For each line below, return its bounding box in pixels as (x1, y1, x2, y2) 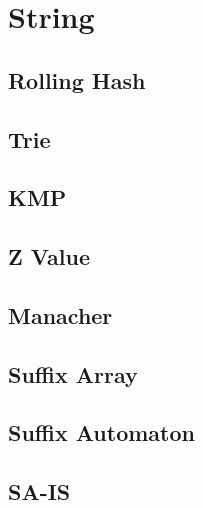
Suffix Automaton (8, 417, 195, 448)
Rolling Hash (8, 64, 146, 95)
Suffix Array (8, 358, 138, 389)
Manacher (8, 299, 113, 330)
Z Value (8, 241, 90, 272)
